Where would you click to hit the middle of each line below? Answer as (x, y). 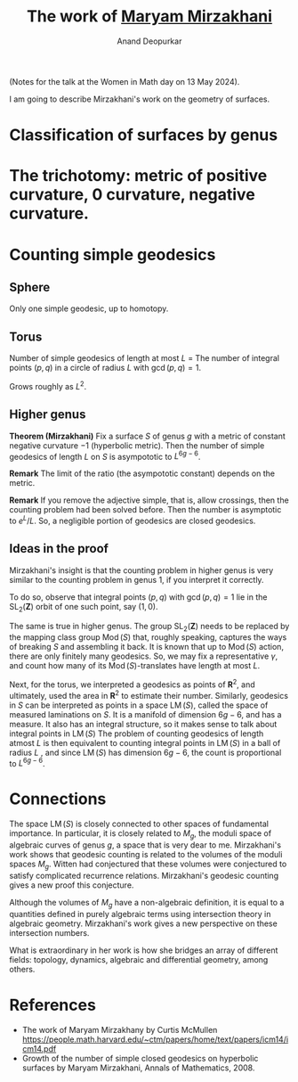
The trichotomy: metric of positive (138, 176)
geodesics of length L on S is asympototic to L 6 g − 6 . (105, 455)
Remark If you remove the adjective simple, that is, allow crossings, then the (149, 500)
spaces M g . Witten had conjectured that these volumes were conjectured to (148, 865)
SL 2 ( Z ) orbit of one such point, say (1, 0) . (84, 607)
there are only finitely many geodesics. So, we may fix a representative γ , (144, 656)
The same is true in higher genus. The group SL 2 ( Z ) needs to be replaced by (149, 627)
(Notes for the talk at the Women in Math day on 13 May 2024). (125, 81)
